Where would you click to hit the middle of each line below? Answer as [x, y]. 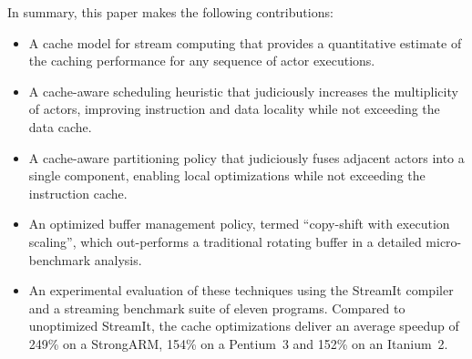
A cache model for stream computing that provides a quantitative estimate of [245, 42]
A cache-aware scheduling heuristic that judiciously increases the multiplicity [243, 91]
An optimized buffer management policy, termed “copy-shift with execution [239, 224]
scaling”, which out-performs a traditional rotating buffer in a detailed [225, 241]
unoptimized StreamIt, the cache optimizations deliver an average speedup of [244, 326]
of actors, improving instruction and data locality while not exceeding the [234, 109]
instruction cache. [78, 193]
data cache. [60, 126]
